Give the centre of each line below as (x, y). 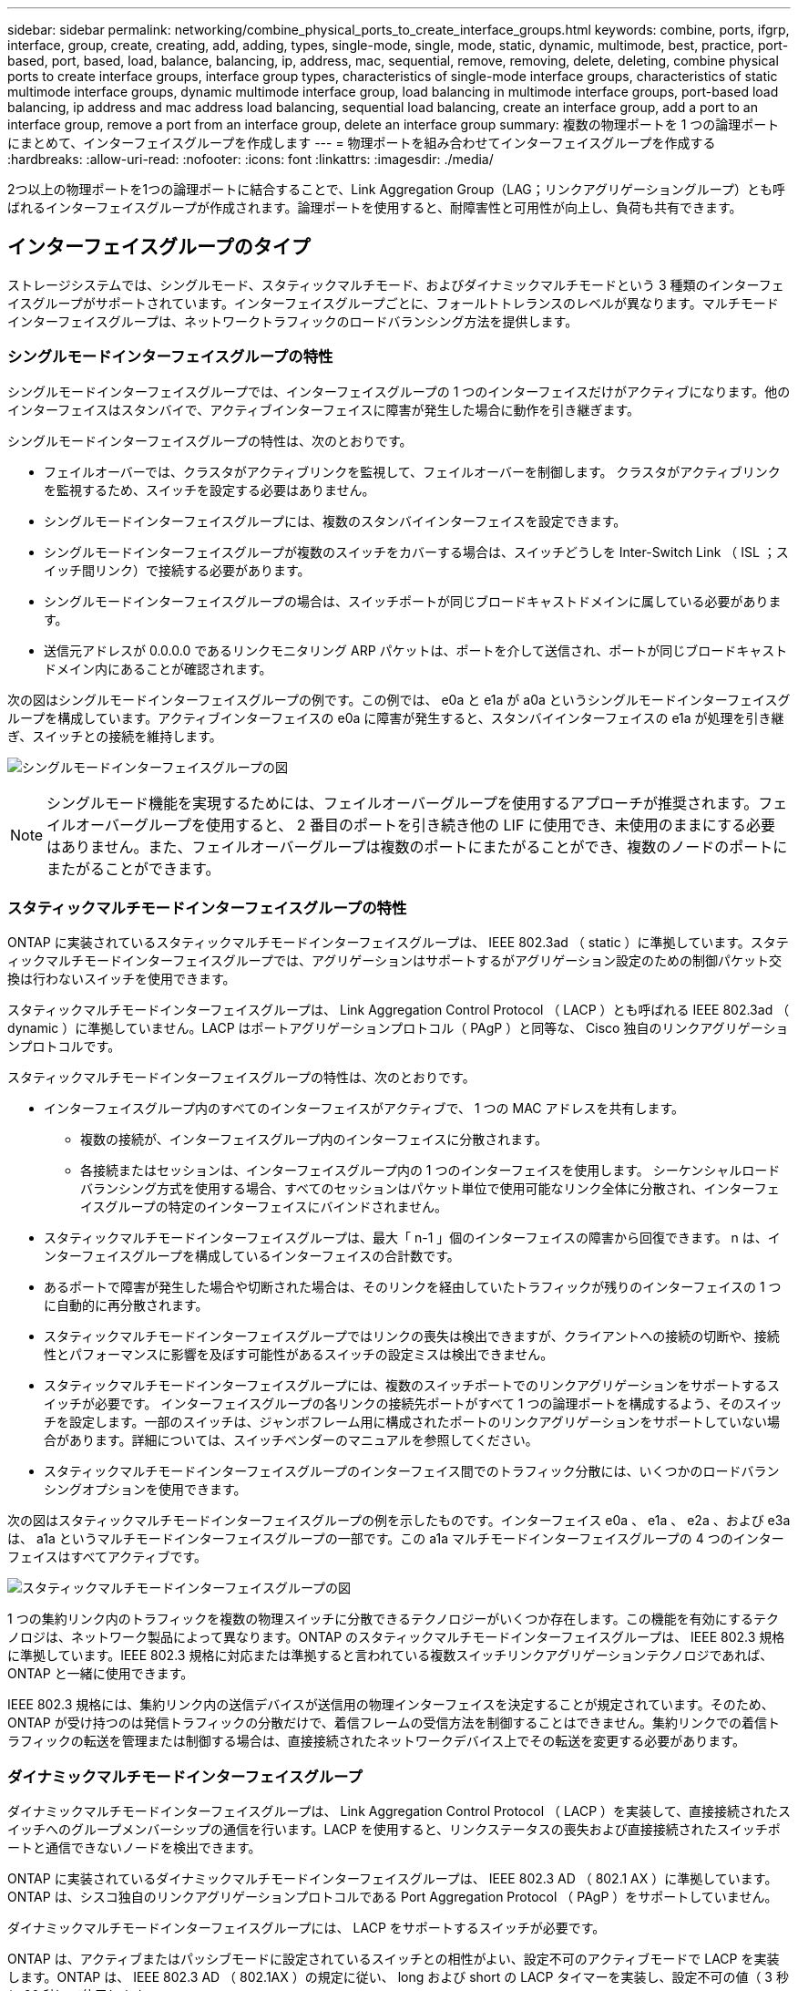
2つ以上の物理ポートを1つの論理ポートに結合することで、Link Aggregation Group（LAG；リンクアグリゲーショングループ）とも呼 (396, 189)
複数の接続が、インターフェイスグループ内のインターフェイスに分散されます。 (314, 1140)
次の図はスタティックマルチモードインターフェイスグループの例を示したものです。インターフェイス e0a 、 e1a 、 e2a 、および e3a (399, 1521)
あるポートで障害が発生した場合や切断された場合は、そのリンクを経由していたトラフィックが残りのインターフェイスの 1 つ (413, 1287)
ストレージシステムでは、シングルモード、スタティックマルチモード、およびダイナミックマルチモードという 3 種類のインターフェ (396, 284)
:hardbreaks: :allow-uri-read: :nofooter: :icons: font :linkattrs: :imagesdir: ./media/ (251, 159)
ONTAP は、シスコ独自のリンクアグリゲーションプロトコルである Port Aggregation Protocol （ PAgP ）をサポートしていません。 (393, 1897)
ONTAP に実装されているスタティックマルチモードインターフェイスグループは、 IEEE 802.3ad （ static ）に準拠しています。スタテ (398, 943)
